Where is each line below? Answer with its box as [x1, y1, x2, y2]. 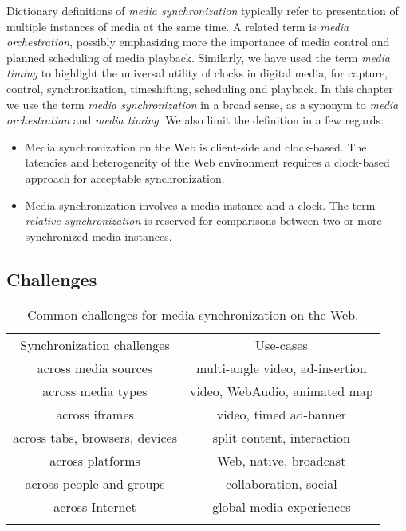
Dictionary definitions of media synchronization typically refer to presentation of [6, 2, 399, 18]
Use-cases [255, 335, 308, 354]
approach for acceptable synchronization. [25, 169, 225, 186]
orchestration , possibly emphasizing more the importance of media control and [6, 33, 390, 50]
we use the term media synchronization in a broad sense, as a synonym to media [6, 96, 399, 112]
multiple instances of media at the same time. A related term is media [6, 18, 349, 34]
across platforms [49, 450, 140, 470]
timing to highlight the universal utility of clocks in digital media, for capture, [6, 65, 388, 81]
